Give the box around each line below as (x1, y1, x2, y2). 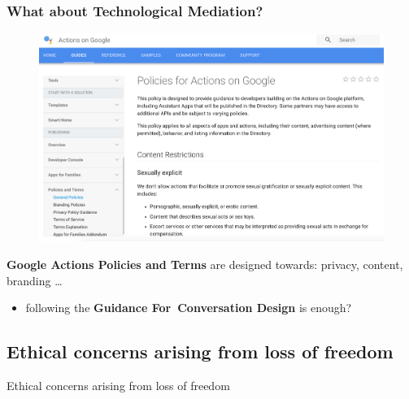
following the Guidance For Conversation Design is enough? (25, 299, 352, 316)
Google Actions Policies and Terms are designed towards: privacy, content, (7, 255, 403, 272)
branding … (7, 271, 63, 288)
